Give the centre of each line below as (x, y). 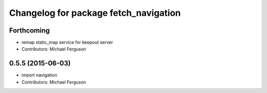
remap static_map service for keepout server (67, 43)
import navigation (39, 75)
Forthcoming (29, 30)
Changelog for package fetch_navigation (95, 13)
